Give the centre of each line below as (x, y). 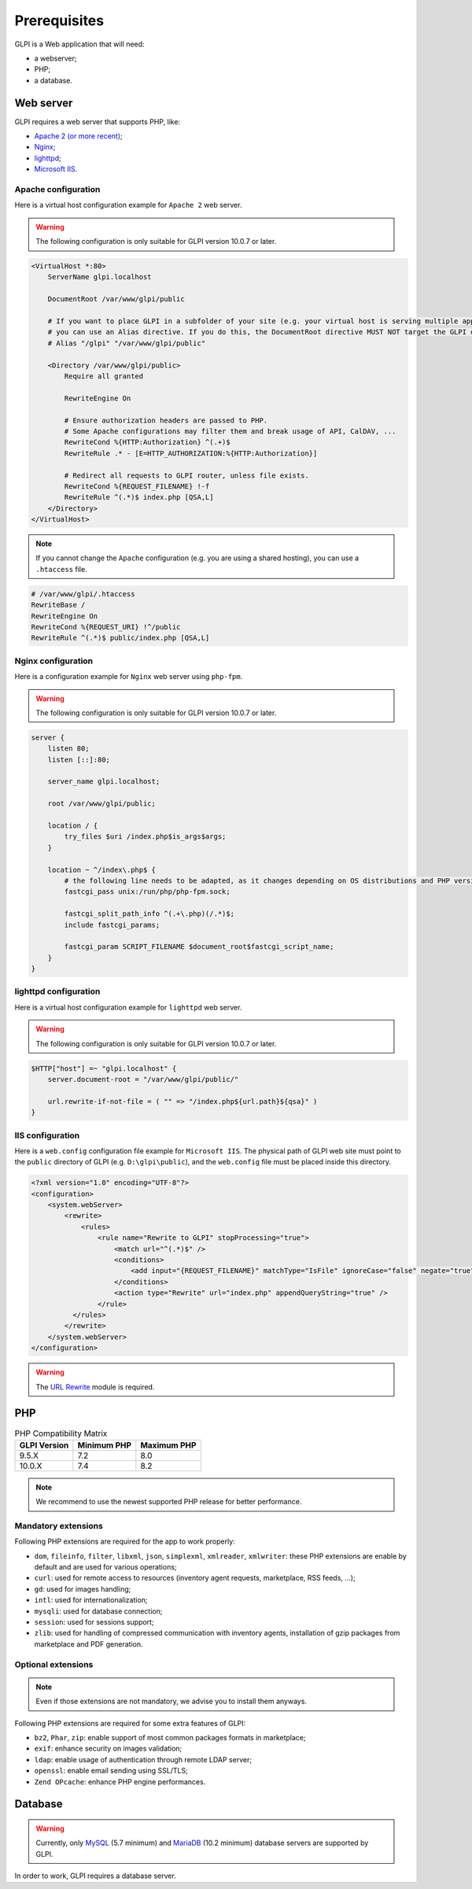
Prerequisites (59, 20)
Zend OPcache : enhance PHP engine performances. (120, 1781)
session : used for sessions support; (94, 1622)
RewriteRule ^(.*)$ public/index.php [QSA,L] (120, 638)
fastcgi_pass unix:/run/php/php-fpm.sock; (147, 892)
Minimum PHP (105, 1445)
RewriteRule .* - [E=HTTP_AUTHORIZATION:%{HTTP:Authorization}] (191, 453)
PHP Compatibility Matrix (61, 1433)
